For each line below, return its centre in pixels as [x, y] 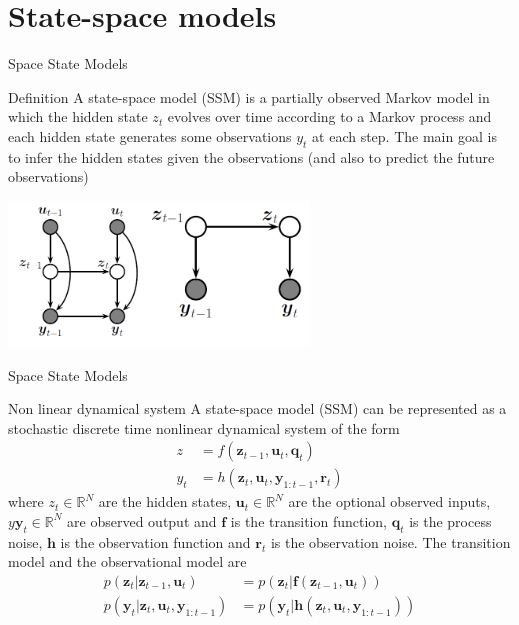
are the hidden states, [165, 501]
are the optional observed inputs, [389, 501]
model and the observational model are [127, 561]
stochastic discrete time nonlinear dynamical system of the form [204, 427]
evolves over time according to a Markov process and [329, 116]
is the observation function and [155, 541]
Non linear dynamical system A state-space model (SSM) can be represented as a [257, 408]
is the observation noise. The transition [390, 541]
